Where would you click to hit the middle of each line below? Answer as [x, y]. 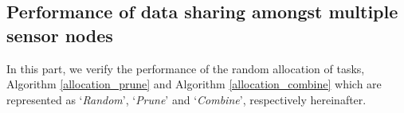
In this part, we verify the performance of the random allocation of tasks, [186, 68]
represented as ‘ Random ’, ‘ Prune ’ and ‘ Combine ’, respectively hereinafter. [186, 99]
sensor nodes [60, 35]
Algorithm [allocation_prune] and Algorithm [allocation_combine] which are [194, 84]
